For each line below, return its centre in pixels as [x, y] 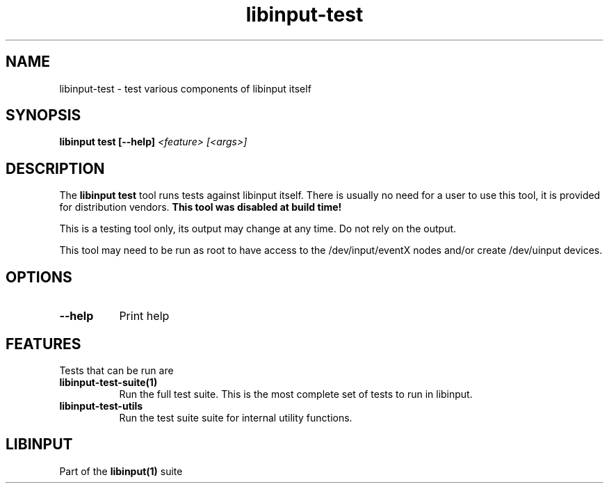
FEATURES [43, 344]
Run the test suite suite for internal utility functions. [236, 417]
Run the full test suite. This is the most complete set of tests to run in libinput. [296, 394]
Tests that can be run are [116, 370]
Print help [144, 316]
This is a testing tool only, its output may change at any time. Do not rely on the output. [258, 229]
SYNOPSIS [43, 115]
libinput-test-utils [101, 406]
